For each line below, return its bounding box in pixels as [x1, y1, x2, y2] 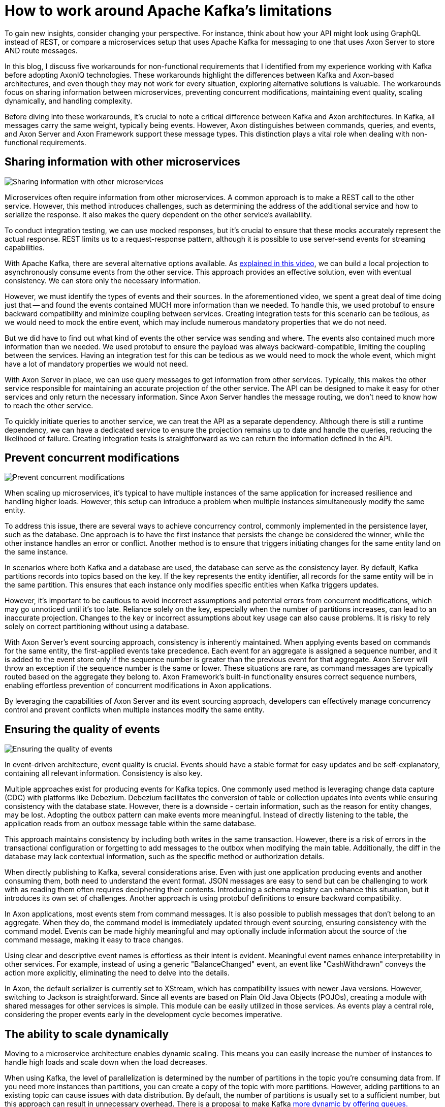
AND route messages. [5, 46, 78, 55]
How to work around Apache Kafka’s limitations [5, 2, 332, 19]
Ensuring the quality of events [5, 723, 160, 736]
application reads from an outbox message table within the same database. [5, 819, 257, 828]
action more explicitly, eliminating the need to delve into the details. [5, 968, 230, 978]
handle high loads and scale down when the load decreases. [5, 1058, 207, 1067]
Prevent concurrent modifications [5, 451, 180, 465]
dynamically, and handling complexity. [5, 96, 133, 105]
